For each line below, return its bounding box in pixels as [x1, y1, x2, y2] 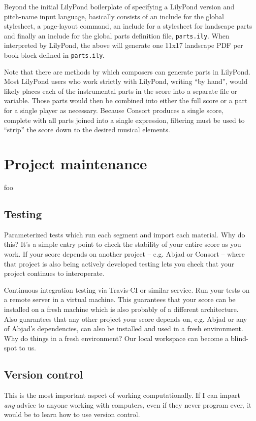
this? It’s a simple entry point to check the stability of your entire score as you [4, 239, 241, 249]
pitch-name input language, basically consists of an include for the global [4, 11, 224, 21]
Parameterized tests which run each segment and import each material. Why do [4, 229, 245, 239]
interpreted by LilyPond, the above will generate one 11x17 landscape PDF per [4, 40, 243, 50]
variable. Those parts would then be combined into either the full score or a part [4, 95, 248, 106]
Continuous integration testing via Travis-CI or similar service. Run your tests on [4, 284, 250, 295]
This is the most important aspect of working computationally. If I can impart [4, 390, 240, 400]
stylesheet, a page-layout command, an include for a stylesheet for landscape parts [4, 21, 252, 31]
